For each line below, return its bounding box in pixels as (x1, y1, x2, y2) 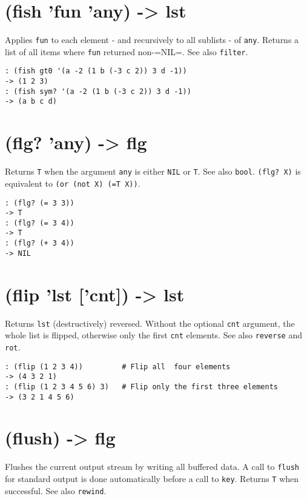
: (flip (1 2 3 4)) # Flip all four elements (5, 362, 231, 371)
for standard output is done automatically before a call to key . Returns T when (5, 472, 299, 484)
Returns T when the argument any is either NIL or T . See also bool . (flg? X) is (5, 165, 301, 178)
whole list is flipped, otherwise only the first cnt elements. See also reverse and (5, 329, 302, 341)
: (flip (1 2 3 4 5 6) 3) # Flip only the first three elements (5, 382, 279, 391)
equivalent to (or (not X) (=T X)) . (5, 176, 140, 189)
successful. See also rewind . (5, 484, 107, 497)
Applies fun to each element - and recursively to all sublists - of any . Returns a (5, 33, 299, 46)
